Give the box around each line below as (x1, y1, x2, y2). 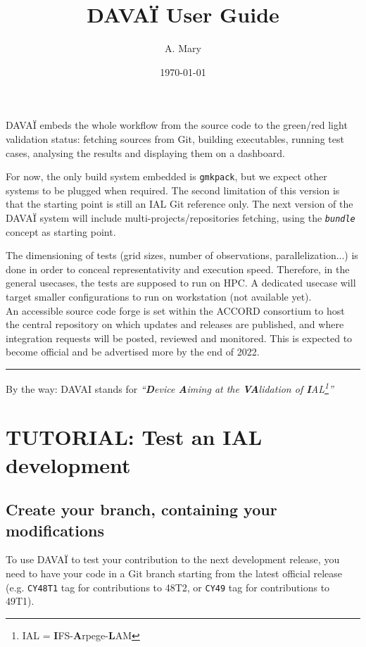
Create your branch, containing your (6, 498, 277, 520)
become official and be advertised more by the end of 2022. (6, 344, 260, 359)
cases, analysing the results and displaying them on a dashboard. (6, 145, 285, 160)
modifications (6, 519, 104, 541)
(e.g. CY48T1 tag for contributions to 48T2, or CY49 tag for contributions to (6, 579, 330, 594)
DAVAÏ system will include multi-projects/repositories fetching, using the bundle (6, 210, 355, 225)
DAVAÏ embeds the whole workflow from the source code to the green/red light (6, 118, 348, 132)
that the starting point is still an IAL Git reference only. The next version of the (6, 196, 353, 211)
